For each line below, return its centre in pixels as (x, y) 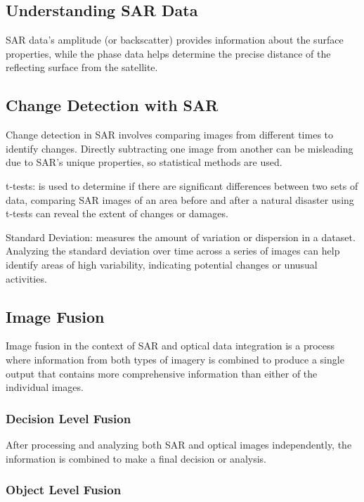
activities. (26, 278)
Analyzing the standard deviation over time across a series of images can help (173, 251)
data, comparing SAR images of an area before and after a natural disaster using (180, 199)
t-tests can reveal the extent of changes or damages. (117, 213)
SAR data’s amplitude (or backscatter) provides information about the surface (175, 40)
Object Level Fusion (64, 490)
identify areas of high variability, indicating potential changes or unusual (162, 264)
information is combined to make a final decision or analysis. (136, 458)
